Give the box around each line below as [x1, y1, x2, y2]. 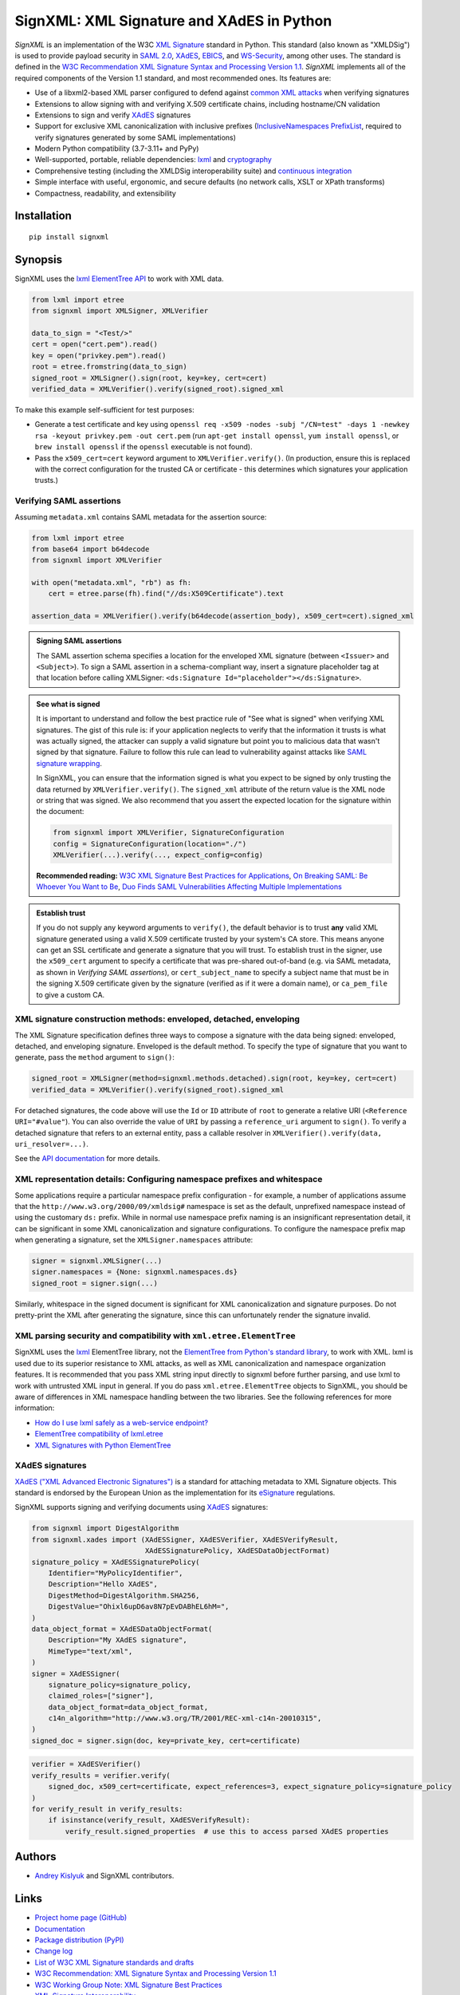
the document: [36, 807, 85, 816]
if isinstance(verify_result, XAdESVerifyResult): [48, 1815, 250, 1825]
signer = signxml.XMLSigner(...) [31, 1257, 163, 1266]
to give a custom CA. [36, 990, 105, 999]
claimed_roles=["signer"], [48, 1692, 155, 1701]
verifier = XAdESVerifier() [31, 1760, 141, 1769]
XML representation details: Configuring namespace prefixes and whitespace [14, 1174, 323, 1185]
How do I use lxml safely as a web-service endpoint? [34, 1417, 209, 1428]
